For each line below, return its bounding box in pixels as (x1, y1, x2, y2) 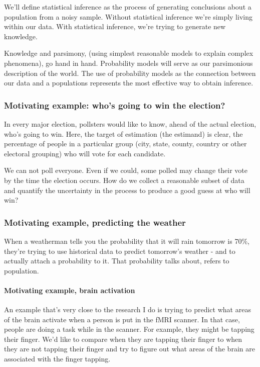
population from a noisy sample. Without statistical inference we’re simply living (4, 11, 252, 22)
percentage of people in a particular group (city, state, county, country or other (4, 138, 247, 149)
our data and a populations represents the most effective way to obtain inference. (4, 77, 253, 88)
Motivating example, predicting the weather (4, 216, 186, 228)
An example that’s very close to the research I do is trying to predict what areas (4, 304, 251, 315)
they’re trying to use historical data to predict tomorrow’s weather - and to (4, 245, 235, 256)
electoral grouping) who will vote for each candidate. (4, 148, 166, 158)
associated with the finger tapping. (4, 353, 111, 364)
